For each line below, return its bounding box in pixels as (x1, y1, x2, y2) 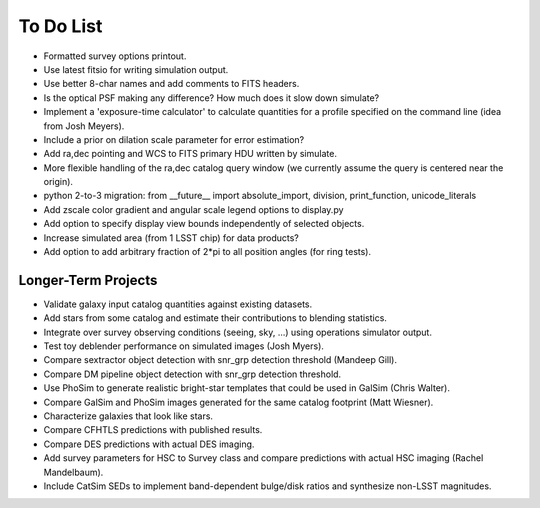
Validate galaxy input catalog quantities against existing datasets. (43, 298, 313, 310)
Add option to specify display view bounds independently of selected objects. (43, 218, 365, 230)
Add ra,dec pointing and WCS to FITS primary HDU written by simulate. (43, 148, 337, 160)
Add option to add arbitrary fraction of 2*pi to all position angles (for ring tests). (43, 246, 372, 258)
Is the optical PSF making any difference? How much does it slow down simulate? (43, 91, 380, 104)
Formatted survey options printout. (43, 50, 187, 62)
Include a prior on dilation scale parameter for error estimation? (43, 133, 305, 145)
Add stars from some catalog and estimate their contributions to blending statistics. (43, 312, 387, 324)
